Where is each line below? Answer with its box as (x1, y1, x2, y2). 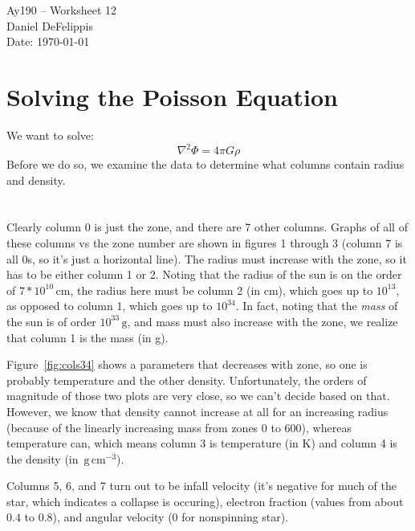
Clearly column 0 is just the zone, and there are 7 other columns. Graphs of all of (6, 219, 408, 235)
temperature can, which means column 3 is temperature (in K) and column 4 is (6, 435, 397, 451)
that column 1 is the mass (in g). (6, 329, 169, 345)
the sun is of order (6, 312, 96, 329)
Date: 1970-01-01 (6, 33, 90, 50)
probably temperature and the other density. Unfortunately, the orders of (6, 371, 367, 388)
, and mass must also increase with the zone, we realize (127, 312, 398, 329)
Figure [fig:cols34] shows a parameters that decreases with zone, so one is (6, 356, 368, 373)
